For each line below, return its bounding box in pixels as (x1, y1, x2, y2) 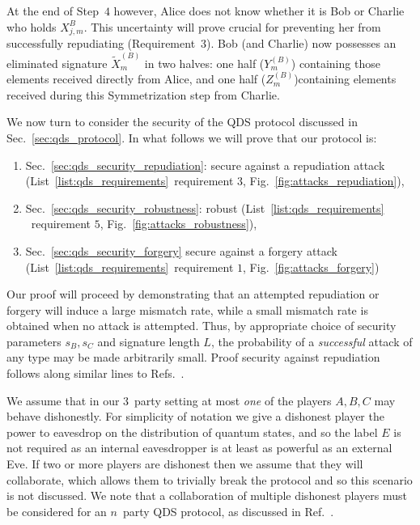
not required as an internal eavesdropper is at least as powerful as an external (6, 439, 392, 456)
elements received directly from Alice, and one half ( (6, 70, 266, 87)
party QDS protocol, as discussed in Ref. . (122, 502, 334, 519)
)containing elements (294, 70, 397, 87)
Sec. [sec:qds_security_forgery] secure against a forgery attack (25, 242, 338, 259)
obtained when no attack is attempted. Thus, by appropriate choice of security (6, 317, 397, 334)
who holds (6, 18, 57, 35)
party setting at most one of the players (134, 392, 332, 409)
